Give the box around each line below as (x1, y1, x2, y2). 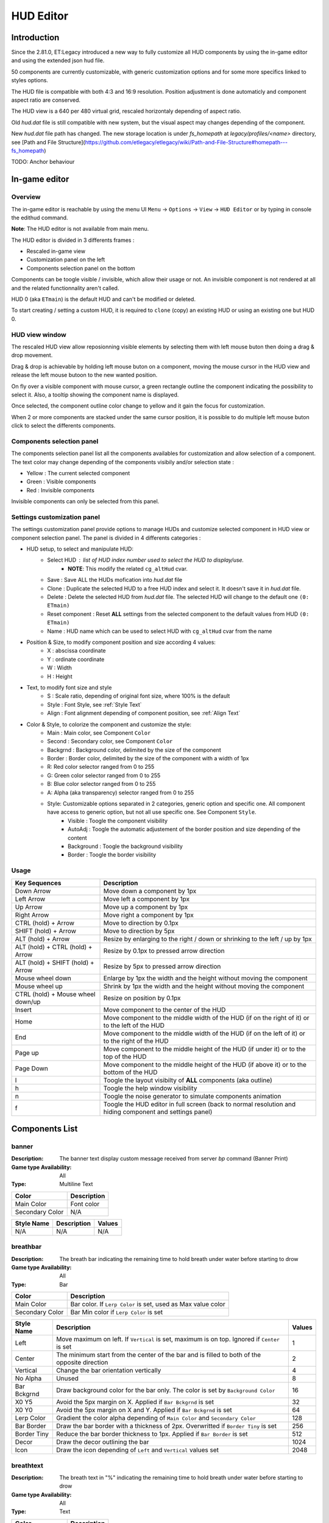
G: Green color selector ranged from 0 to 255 (47, 771, 161, 779)
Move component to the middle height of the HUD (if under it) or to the (103, 1045, 306, 1053)
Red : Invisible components (26, 486, 94, 493)
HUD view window (11, 330, 66, 339)
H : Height (47, 673, 73, 680)
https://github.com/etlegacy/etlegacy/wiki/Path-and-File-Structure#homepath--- (85, 138, 288, 146)
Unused (55, 1374, 79, 1383)
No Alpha (15, 1374, 42, 1383)
